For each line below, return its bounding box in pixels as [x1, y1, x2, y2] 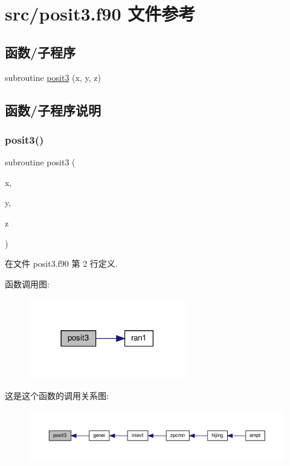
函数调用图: [5, 277, 50, 290]
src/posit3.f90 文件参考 [5, 1, 196, 26]
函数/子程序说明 [5, 100, 101, 119]
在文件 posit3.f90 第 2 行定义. [5, 257, 118, 270]
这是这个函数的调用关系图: [5, 389, 109, 402]
